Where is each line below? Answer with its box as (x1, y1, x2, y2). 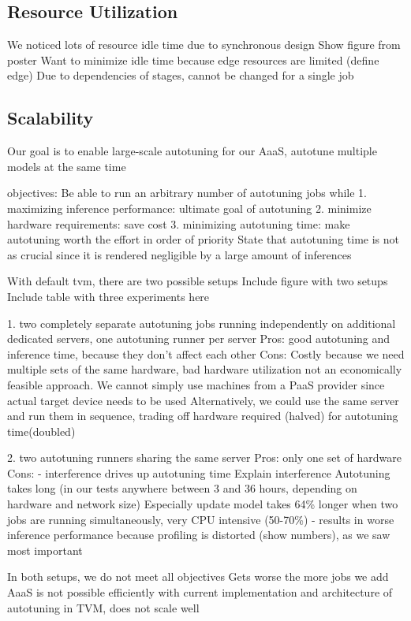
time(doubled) (7, 422, 76, 439)
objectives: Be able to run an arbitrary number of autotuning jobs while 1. (7, 184, 367, 201)
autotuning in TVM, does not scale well (7, 599, 200, 615)
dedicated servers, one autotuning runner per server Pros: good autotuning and (7, 330, 390, 347)
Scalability (7, 106, 94, 130)
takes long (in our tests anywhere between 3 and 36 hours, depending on (7, 480, 357, 496)
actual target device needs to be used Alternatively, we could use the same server (7, 392, 399, 408)
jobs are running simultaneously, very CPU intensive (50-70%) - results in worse (7, 511, 394, 527)
